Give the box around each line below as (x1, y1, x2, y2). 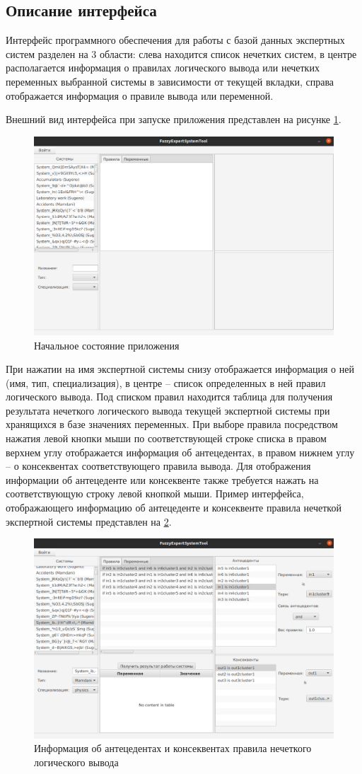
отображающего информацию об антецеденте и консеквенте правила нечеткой (6, 500, 341, 515)
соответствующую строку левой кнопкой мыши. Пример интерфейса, (6, 486, 304, 501)
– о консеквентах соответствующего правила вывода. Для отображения (6, 458, 311, 473)
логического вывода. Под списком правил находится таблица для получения (6, 389, 333, 404)
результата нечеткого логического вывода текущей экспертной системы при (6, 403, 330, 417)
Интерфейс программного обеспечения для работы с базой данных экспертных (6, 33, 345, 47)
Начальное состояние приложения (34, 337, 180, 352)
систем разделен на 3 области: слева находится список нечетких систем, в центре (6, 46, 357, 61)
